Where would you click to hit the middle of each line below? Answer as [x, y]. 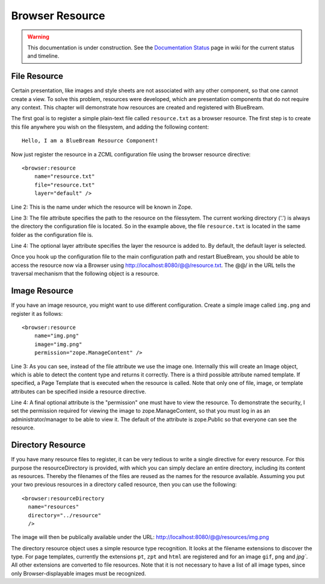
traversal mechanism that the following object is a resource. [85, 274]
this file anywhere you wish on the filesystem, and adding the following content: [110, 127]
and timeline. [43, 56]
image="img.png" [58, 344]
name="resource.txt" [64, 177]
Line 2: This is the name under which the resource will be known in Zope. [102, 207]
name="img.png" [57, 336]
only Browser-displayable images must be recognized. [79, 573]
